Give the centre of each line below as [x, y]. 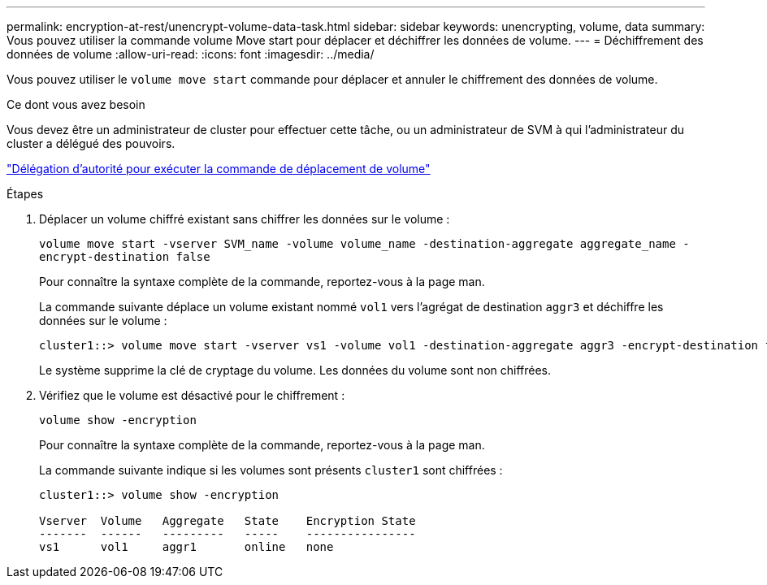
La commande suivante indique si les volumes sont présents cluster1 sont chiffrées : [271, 470]
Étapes [25, 194]
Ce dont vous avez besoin [76, 104]
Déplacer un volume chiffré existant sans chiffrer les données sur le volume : [245, 219]
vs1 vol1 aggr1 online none [186, 547]
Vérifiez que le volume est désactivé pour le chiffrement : [192, 395]
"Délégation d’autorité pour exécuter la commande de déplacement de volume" [219, 169]
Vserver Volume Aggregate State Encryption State [227, 521]
